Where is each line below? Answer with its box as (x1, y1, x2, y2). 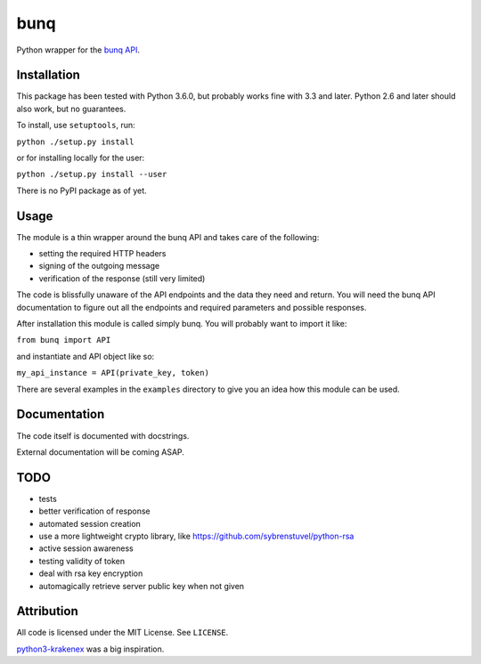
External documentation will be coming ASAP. (16, 446, 184, 458)
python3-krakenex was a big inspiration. (16, 644, 165, 654)
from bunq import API (16, 335, 111, 345)
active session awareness (38, 543, 134, 554)
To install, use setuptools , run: (16, 120, 135, 131)
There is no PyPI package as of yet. (16, 185, 147, 196)
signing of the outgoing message (38, 261, 160, 271)
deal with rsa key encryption (38, 568, 143, 579)
